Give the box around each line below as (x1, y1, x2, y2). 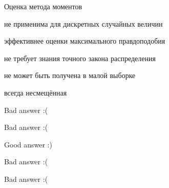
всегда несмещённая (4, 87, 67, 98)
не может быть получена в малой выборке (4, 70, 136, 81)
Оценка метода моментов (4, 1, 82, 11)
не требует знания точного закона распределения (4, 52, 156, 63)
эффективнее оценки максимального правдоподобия (4, 35, 165, 46)
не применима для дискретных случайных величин (4, 18, 163, 29)
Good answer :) (4, 139, 52, 149)
